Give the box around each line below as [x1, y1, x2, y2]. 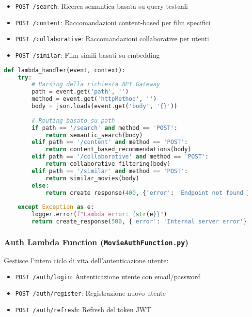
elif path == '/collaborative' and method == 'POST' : [31, 153, 209, 160]
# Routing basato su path [31, 117, 115, 124]
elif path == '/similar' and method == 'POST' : [31, 167, 188, 174]
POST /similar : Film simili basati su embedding [15, 49, 160, 60]
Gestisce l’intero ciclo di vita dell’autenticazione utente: [4, 255, 169, 265]
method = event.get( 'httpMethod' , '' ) [31, 95, 157, 103]
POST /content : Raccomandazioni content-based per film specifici [15, 17, 211, 27]
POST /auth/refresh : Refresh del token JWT [15, 304, 152, 314]
